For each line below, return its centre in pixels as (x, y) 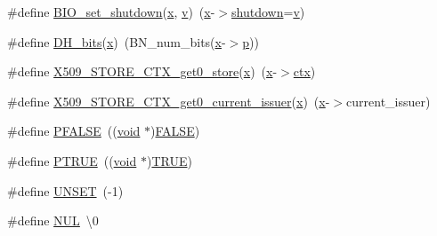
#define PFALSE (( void (74, 131)
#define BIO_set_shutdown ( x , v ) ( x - (111, 12)
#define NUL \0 (53, 220)
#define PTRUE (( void (72, 160)
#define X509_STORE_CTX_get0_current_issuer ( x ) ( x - (169, 101)
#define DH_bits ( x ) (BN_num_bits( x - (117, 41)
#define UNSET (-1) (65, 190)
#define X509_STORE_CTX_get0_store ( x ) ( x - (142, 71)
